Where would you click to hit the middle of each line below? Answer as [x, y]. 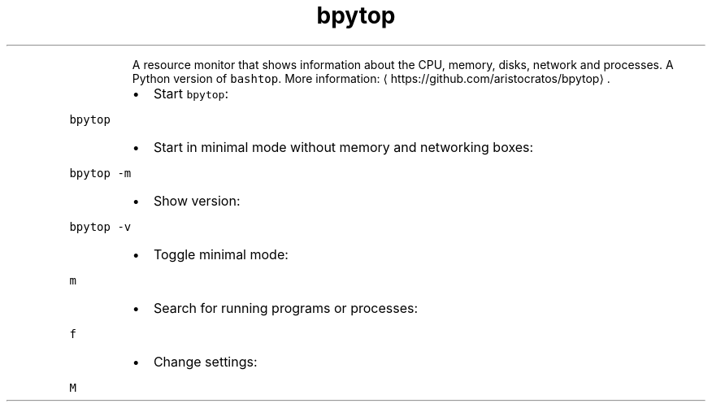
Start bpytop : [191, 93]
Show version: [197, 200]
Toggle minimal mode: [221, 254]
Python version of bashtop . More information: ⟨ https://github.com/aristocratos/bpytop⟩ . [371, 78]
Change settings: [205, 361]
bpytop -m [100, 173]
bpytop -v [100, 226]
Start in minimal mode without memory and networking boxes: [343, 147]
